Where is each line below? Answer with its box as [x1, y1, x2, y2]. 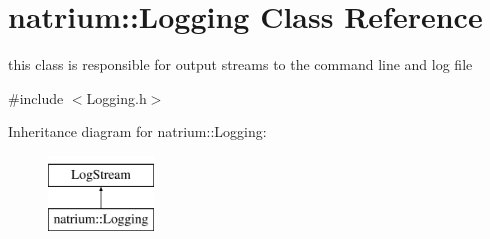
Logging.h [86, 87, 147, 108]
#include [8, 87, 64, 108]
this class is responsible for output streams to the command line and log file [8, 54, 473, 75]
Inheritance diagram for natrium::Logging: [8, 121, 267, 142]
